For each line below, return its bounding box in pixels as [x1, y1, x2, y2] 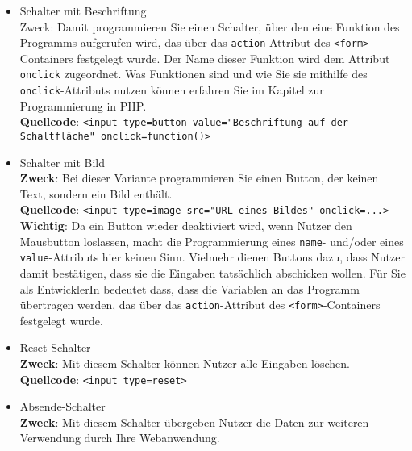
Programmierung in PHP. [19, 97, 147, 114]
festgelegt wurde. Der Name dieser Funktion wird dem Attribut [77, 49, 390, 66]
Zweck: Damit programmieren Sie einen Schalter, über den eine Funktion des [19, 18, 400, 35]
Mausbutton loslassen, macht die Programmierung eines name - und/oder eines [19, 232, 404, 249]
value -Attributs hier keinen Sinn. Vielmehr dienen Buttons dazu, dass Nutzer [19, 248, 405, 265]
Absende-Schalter [19, 398, 106, 415]
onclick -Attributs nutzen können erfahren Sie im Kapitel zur [19, 81, 324, 98]
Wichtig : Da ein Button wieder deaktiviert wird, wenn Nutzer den [19, 217, 352, 234]
